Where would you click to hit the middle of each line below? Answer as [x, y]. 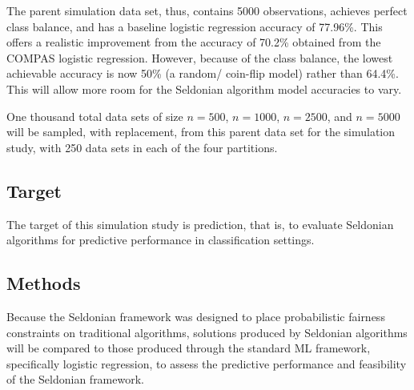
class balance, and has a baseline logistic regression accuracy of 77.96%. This [195, 26]
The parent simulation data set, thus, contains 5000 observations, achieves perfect [207, 10]
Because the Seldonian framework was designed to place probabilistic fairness [196, 316]
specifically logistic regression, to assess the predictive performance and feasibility [207, 363]
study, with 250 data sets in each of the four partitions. [142, 147]
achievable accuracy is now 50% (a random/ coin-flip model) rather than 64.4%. [203, 73]
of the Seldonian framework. [75, 379]
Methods [44, 283]
